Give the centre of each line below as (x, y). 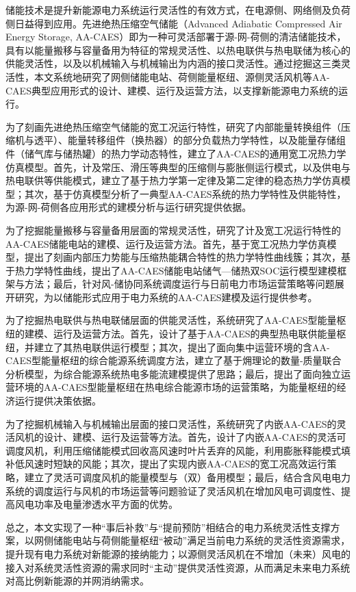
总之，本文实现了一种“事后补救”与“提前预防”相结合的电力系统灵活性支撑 (168, 527)
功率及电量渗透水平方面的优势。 (106, 504)
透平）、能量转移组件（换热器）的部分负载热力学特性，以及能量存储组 (190, 140)
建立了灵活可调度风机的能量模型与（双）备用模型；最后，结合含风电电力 (187, 477)
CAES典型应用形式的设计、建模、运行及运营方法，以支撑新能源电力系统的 (172, 90)
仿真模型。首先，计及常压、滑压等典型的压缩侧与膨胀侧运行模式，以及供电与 (178, 167)
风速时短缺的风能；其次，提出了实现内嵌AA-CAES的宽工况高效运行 (176, 464)
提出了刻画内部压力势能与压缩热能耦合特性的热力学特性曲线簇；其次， (182, 257)
